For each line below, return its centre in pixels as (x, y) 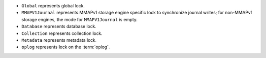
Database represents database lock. (59, 27)
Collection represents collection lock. (62, 33)
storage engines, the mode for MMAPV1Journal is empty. (80, 19)
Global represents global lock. (53, 6)
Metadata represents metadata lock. (59, 40)
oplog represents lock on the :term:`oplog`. (66, 47)
